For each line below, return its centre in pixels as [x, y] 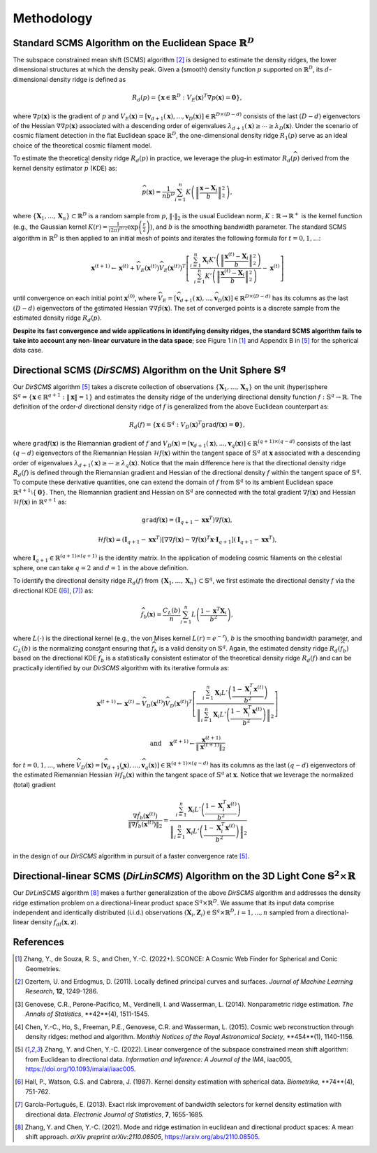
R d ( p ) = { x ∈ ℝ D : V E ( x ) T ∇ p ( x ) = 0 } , [187, 98]
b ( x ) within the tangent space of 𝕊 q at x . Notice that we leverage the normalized [238, 775]
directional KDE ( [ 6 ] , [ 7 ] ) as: [53, 590]
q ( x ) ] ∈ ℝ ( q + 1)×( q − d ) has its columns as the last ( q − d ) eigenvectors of [250, 765]
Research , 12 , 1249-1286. [62, 991]
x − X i [208, 189]
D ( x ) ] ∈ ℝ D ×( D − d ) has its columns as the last [283, 299]
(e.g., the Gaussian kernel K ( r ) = [60, 227]
